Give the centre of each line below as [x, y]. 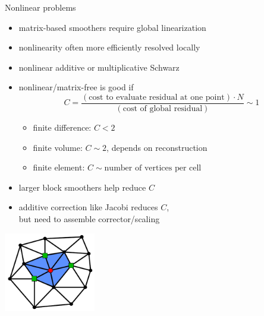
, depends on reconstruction [157, 147]
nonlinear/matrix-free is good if [76, 87]
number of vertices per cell [153, 168]
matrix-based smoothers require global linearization [112, 27]
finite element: [59, 167]
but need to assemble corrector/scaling [89, 219]
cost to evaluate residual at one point [157, 97]
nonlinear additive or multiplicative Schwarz [99, 67]
